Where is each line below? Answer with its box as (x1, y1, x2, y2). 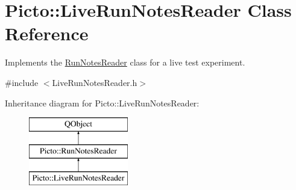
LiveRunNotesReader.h (52, 76, 137, 88)
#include (5, 76, 39, 88)
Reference (5, 21, 89, 46)
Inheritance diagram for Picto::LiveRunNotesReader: (5, 96, 200, 109)
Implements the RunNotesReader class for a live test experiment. (5, 56, 245, 69)
